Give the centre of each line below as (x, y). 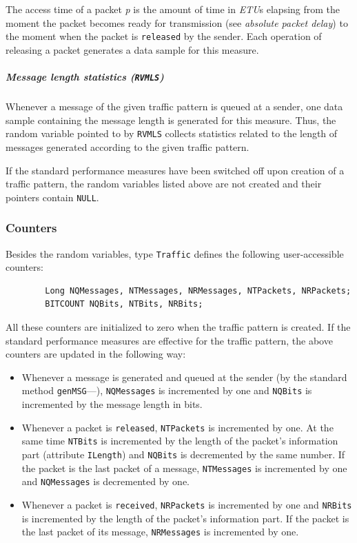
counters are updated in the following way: (96, 354)
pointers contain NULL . (52, 197)
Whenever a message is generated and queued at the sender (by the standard (184, 377)
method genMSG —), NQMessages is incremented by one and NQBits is (167, 390)
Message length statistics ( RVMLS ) (85, 77)
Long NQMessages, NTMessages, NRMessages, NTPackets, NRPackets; (198, 290)
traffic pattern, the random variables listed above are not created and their (164, 184)
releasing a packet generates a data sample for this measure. (132, 49)
